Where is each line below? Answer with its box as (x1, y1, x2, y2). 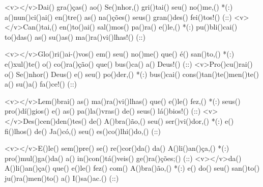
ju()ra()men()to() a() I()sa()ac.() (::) (5, 172, 119, 183)
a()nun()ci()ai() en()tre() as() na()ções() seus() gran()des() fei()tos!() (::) (5, 11, 232, 22)
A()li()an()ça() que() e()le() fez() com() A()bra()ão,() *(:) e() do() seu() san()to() (5, 163, 260, 173)
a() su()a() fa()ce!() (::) (5, 78, 77, 89)
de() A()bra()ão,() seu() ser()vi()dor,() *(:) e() (89, 115, 234, 126)
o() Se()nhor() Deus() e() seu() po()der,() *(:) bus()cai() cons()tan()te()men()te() (5, 68, 259, 79)
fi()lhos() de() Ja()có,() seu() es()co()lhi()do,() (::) (5, 125, 161, 136)
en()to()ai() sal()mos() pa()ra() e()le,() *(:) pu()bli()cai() (59, 21, 238, 32)
